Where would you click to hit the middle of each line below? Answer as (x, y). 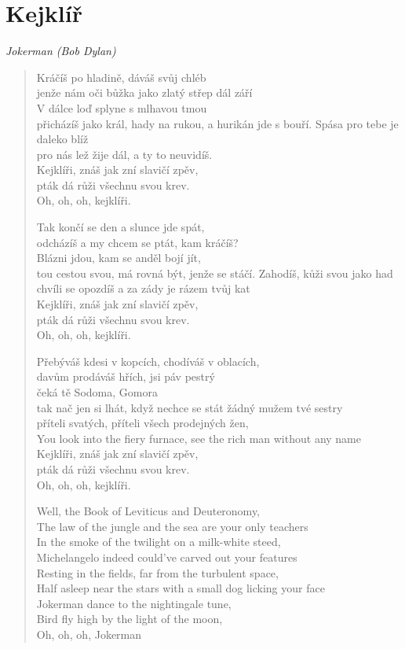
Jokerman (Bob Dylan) (61, 51)
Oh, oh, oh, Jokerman (89, 634)
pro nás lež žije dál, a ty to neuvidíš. (124, 154)
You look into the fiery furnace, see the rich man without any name (199, 438)
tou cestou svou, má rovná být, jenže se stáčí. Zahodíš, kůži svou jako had (215, 273)
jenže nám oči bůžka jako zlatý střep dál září (144, 92)
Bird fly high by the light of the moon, (130, 619)
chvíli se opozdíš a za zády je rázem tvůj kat (143, 288)
